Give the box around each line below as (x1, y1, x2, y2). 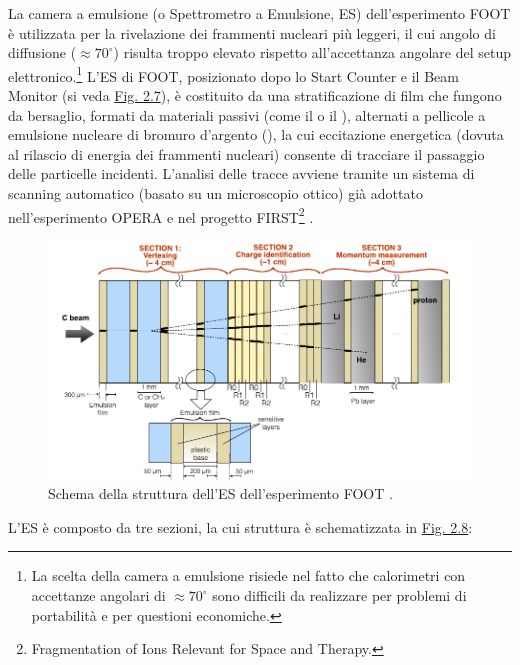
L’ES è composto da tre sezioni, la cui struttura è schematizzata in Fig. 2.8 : (8, 516, 473, 537)
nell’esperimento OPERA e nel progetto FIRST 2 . (8, 203, 314, 227)
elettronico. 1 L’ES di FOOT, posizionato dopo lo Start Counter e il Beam (8, 62, 459, 86)
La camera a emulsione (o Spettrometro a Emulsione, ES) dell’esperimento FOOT (8, 3, 511, 23)
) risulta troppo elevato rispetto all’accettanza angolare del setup (113, 42, 511, 63)
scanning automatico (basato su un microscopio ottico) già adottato (8, 183, 423, 203)
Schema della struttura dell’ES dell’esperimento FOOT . (48, 483, 393, 504)
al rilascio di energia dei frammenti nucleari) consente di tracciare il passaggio (8, 143, 485, 164)
